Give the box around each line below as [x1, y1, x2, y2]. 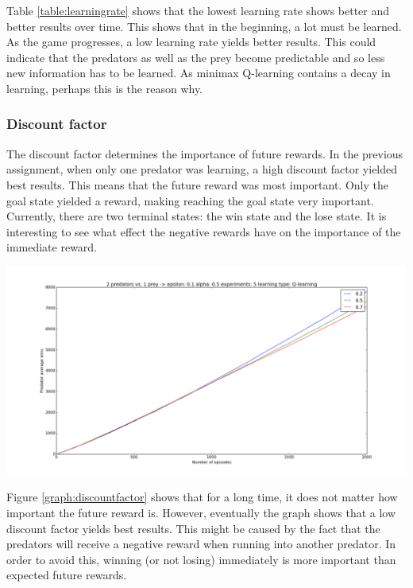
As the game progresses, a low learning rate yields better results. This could [6, 33, 376, 50]
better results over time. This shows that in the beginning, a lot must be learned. [6, 18, 402, 34]
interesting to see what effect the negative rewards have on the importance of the [6, 223, 401, 239]
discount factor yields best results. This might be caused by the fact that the [6, 520, 380, 536]
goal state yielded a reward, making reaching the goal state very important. [6, 192, 374, 208]
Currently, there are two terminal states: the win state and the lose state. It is [6, 208, 387, 224]
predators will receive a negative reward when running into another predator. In [6, 535, 396, 552]
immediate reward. [6, 239, 98, 255]
